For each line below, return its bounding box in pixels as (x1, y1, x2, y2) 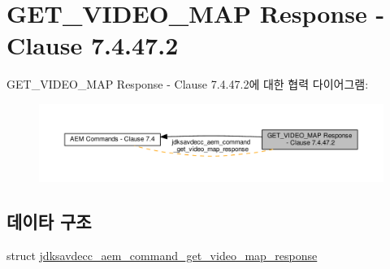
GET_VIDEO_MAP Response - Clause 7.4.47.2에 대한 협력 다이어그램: (6, 76, 369, 93)
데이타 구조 (6, 208, 92, 233)
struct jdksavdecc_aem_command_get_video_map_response (6, 246, 318, 263)
